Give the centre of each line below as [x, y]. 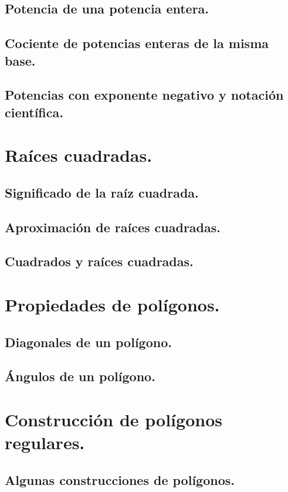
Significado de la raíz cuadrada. [102, 192]
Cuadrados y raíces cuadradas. [99, 261]
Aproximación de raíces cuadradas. [113, 227]
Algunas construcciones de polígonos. [120, 479]
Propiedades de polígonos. [112, 305]
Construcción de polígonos [113, 419]
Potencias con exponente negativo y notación [144, 95]
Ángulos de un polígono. [80, 376]
